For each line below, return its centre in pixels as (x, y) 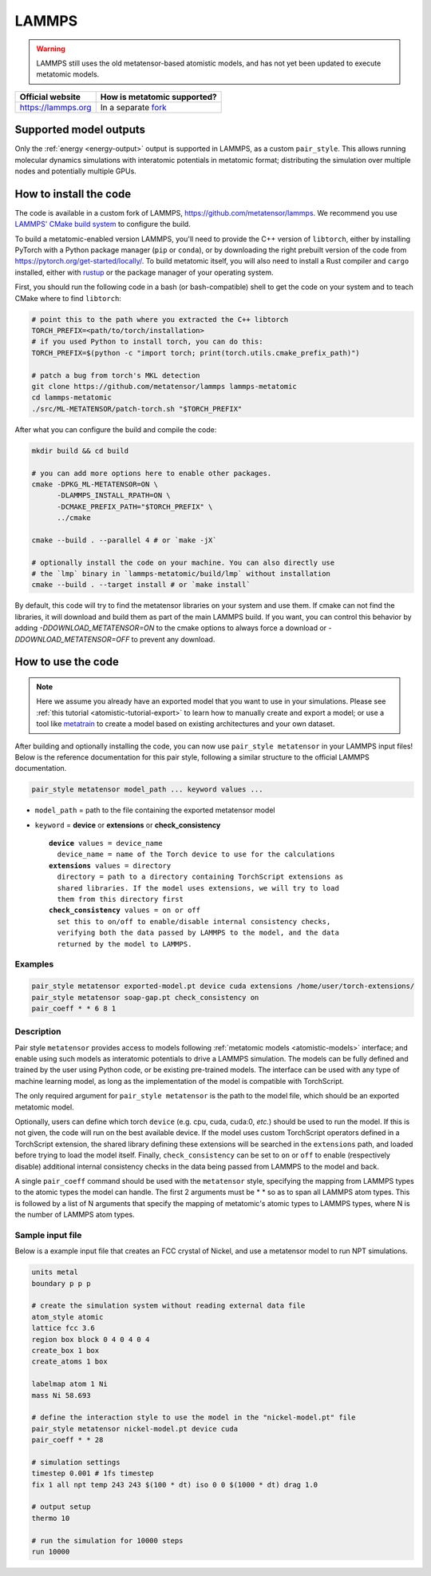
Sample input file (48, 1235)
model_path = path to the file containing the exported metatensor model (155, 810)
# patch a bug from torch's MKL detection (116, 375)
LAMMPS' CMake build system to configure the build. (103, 224)
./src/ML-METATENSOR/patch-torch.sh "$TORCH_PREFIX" (137, 409)
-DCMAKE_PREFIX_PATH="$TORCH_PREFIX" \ (135, 506)
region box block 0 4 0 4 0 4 (91, 1339)
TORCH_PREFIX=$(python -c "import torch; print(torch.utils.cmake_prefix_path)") (196, 353)
